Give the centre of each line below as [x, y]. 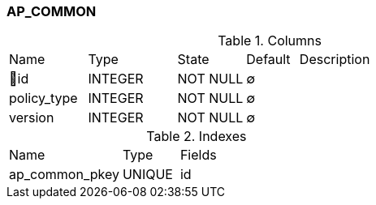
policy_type [43, 98]
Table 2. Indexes [197, 137]
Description [335, 60]
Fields [198, 155]
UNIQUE [147, 175]
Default [268, 60]
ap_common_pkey [64, 175]
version [32, 118]
